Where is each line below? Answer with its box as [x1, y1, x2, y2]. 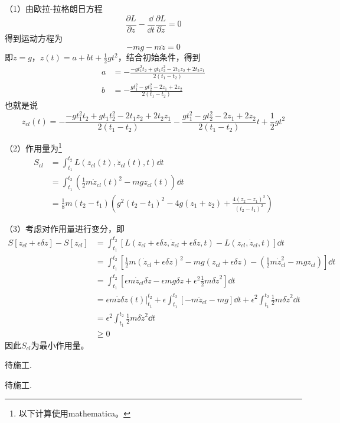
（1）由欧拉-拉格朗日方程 [5, 2, 103, 14]
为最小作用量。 [31, 338, 89, 351]
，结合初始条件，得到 [117, 51, 201, 63]
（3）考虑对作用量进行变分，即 [5, 222, 125, 234]
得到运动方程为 [5, 31, 63, 44]
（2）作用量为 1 [5, 140, 62, 154]
